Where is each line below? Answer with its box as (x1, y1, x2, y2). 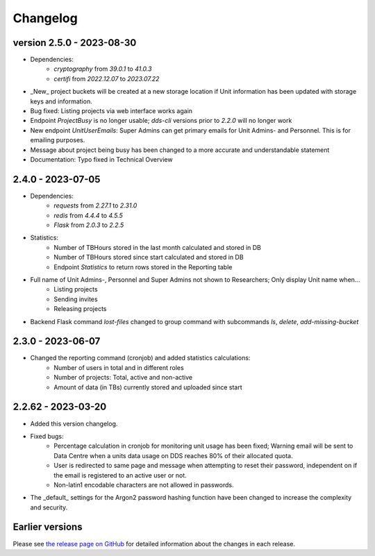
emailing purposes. (30, 136, 85, 144)
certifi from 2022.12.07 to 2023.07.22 (53, 74, 160, 83)
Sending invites (53, 295, 98, 303)
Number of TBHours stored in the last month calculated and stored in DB (53, 243, 262, 251)
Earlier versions (12, 521, 83, 533)
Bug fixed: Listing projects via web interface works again (30, 107, 193, 115)
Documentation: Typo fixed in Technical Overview (30, 155, 173, 163)
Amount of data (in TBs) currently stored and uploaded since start (53, 382, 242, 391)
